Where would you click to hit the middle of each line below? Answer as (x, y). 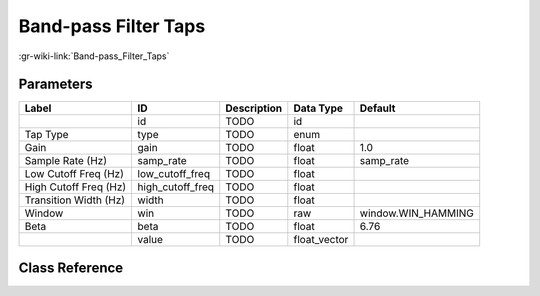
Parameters (55, 84)
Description (254, 108)
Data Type (318, 108)
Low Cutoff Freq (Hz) (74, 174)
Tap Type (46, 135)
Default (377, 108)
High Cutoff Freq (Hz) (75, 187)
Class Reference (71, 267)
